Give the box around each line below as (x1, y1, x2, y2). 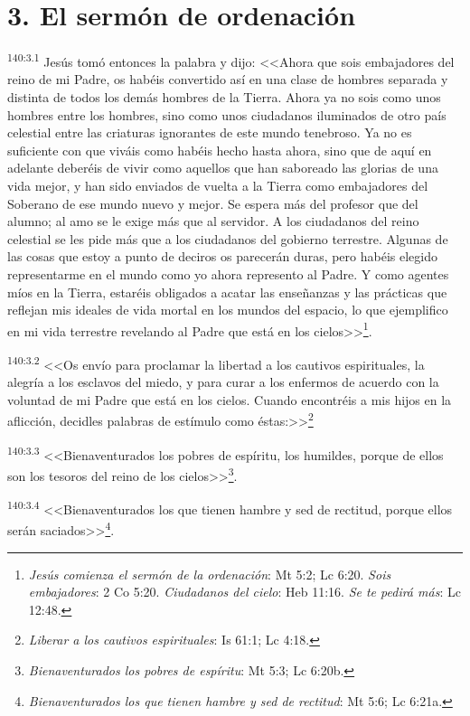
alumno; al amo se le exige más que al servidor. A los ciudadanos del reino (7, 212, 419, 231)
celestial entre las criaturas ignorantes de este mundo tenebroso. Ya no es (7, 123, 412, 142)
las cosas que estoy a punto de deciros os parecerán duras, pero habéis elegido (7, 247, 437, 266)
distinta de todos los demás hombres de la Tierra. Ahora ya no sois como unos (7, 87, 441, 106)
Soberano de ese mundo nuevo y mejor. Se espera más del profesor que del (7, 193, 418, 212)
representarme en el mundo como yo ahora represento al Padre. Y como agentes (7, 264, 449, 283)
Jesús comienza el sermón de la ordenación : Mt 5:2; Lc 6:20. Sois (28, 564, 391, 583)
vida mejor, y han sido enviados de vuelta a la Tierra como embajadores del (7, 175, 428, 194)
